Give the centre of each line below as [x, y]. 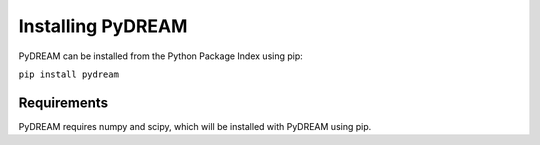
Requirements [63, 102]
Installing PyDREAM [103, 26]
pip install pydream [69, 74]
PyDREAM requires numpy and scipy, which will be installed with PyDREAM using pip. [195, 126]
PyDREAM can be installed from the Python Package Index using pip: [161, 56]
